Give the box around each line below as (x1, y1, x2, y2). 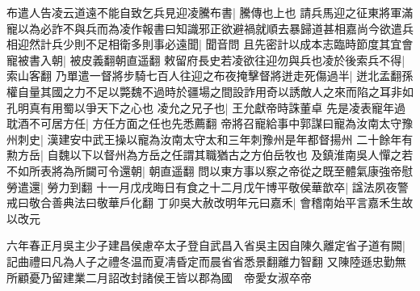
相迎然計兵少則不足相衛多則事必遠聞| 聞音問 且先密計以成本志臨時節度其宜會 (6, 36, 414, 53)
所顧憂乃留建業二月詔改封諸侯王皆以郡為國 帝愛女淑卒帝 (6, 268, 312, 285)
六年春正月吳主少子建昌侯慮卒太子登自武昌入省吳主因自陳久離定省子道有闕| (6, 237, 405, 254)
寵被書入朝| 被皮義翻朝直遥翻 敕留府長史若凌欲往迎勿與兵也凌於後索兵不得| (6, 51, 405, 68)
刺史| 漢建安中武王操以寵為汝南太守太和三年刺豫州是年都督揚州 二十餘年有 (17, 130, 414, 147)
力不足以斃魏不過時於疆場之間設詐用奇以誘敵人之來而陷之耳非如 (73, 82, 414, 99)
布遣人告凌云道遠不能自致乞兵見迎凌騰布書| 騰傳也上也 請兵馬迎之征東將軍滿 (6, 4, 414, 20)
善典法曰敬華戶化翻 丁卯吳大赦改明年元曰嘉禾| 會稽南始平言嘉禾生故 (51, 194, 414, 211)
